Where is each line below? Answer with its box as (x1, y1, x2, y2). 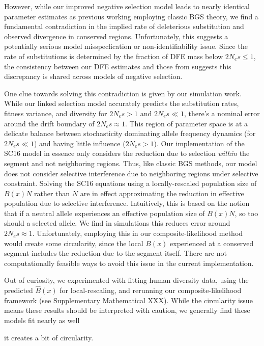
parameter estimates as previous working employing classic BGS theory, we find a (4, 11, 258, 21)
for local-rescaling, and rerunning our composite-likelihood (60, 285, 242, 296)
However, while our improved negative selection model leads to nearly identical (4, 1, 250, 11)
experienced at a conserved (170, 237, 254, 248)
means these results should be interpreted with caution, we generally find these (4, 305, 250, 315)
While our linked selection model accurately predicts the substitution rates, (4, 98, 239, 109)
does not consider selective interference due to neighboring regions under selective (4, 168, 258, 178)
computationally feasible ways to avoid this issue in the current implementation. (4, 257, 254, 268)
